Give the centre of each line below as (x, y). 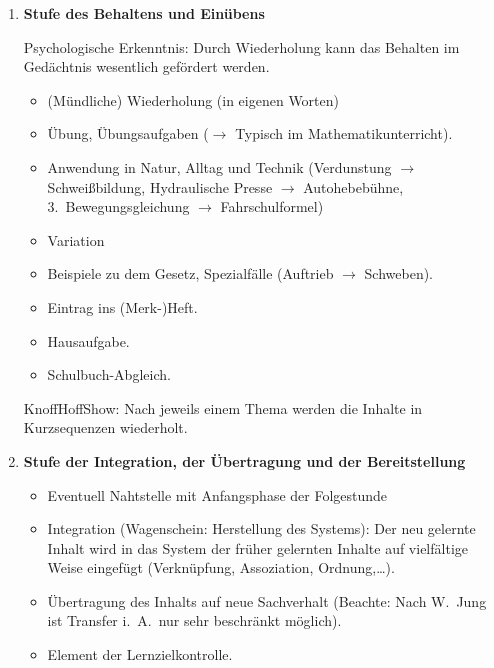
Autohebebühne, (353, 186)
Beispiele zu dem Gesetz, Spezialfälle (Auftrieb (190, 273)
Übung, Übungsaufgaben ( (128, 133)
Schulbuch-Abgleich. (109, 374)
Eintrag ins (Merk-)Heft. (122, 306)
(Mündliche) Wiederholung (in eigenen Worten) (193, 99)
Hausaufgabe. (88, 340)
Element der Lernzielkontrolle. (140, 654)
